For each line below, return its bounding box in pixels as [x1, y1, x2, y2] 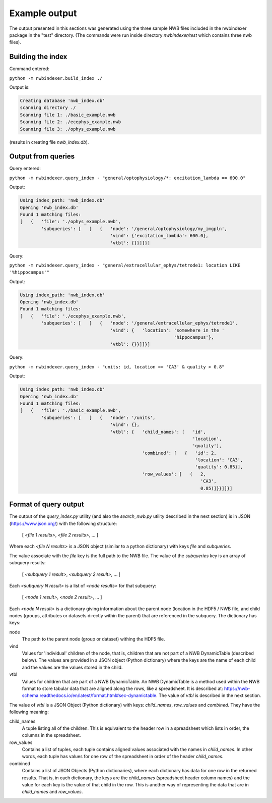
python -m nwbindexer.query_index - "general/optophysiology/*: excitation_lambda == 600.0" [9, 175, 246, 181]
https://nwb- [224, 685, 250, 691]
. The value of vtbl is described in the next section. [156, 692, 261, 699]
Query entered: [9, 166, 41, 172]
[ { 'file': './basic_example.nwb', [20, 408, 121, 413]
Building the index [9, 52, 67, 61]
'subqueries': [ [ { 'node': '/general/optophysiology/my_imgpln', [41, 226, 228, 232]
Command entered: [9, 66, 50, 72]
